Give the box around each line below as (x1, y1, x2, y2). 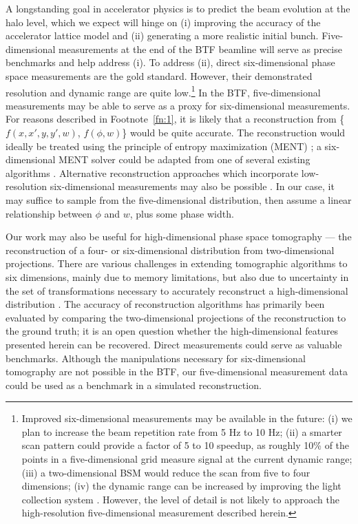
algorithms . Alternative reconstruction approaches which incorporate (6, 165, 299, 180)
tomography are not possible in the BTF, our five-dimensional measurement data (6, 364, 348, 379)
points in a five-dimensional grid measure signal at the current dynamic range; (21, 452, 352, 466)
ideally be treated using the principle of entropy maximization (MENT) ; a (6, 138, 322, 153)
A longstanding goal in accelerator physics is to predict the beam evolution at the (6, 1, 350, 15)
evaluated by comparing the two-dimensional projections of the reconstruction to (6, 310, 346, 324)
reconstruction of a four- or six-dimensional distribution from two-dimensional (6, 242, 335, 257)
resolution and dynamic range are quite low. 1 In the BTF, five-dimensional (6, 83, 321, 99)
